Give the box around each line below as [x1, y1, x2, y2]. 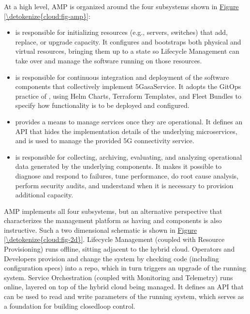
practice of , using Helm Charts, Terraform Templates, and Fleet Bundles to [15, 90, 241, 101]
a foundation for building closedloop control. [4, 300, 135, 311]
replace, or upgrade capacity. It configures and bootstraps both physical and [15, 36, 241, 46]
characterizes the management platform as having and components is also [4, 215, 222, 225]
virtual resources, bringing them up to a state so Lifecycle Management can [15, 46, 239, 56]
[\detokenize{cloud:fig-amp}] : [4, 11, 90, 21]
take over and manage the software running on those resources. [15, 55, 202, 65]
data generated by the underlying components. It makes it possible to [15, 161, 222, 171]
